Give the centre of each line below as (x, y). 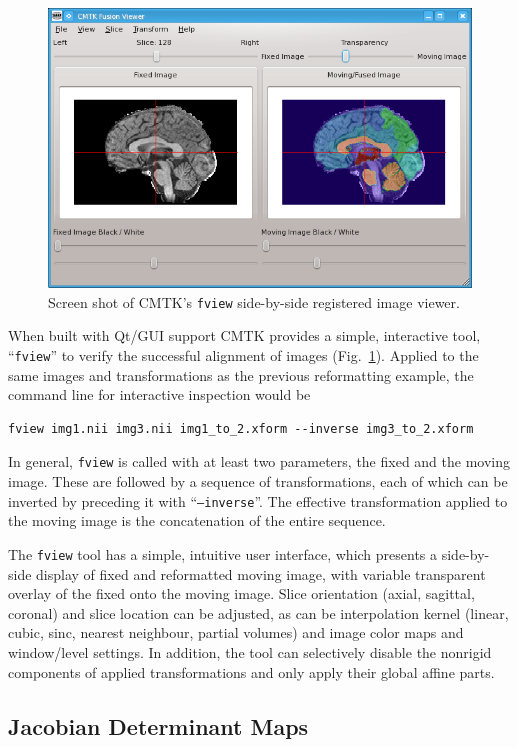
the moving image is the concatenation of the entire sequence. (197, 520)
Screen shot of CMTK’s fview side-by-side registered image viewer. (254, 301)
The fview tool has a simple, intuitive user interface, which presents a (223, 553)
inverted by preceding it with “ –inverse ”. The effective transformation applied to (258, 500)
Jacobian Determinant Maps (158, 725)
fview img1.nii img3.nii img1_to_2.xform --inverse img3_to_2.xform (241, 428)
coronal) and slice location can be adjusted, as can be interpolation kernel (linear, (258, 612)
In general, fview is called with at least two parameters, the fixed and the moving (259, 461)
